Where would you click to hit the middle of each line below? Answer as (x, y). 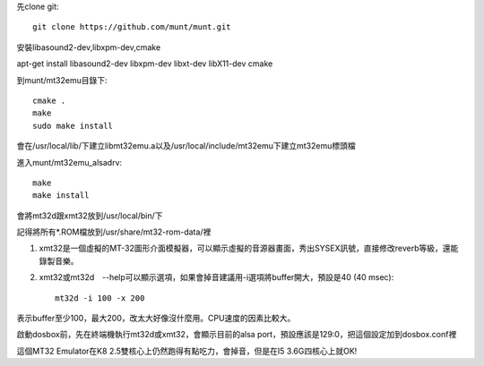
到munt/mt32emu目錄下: (62, 80)
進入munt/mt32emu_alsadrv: (69, 162)
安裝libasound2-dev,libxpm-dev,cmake (89, 47)
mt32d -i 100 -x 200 (100, 298)
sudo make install (73, 126)
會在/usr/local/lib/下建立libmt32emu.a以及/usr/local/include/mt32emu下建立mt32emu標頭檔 (186, 146)
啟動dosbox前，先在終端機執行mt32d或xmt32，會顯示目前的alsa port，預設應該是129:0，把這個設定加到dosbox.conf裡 (237, 335)
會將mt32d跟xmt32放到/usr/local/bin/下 (90, 216)
